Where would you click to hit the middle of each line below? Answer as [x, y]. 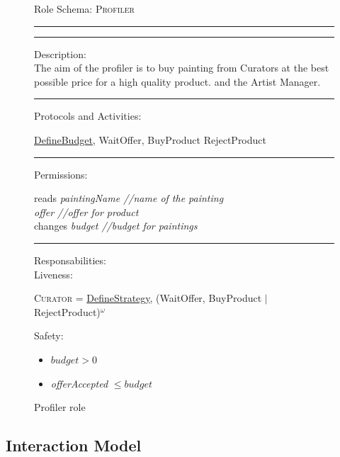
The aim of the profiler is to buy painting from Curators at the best [182, 68]
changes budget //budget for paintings [116, 226]
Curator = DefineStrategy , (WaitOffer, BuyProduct [148, 298]
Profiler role [60, 407]
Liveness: [53, 274]
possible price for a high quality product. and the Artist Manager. [177, 81]
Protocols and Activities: [88, 116]
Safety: [49, 335]
